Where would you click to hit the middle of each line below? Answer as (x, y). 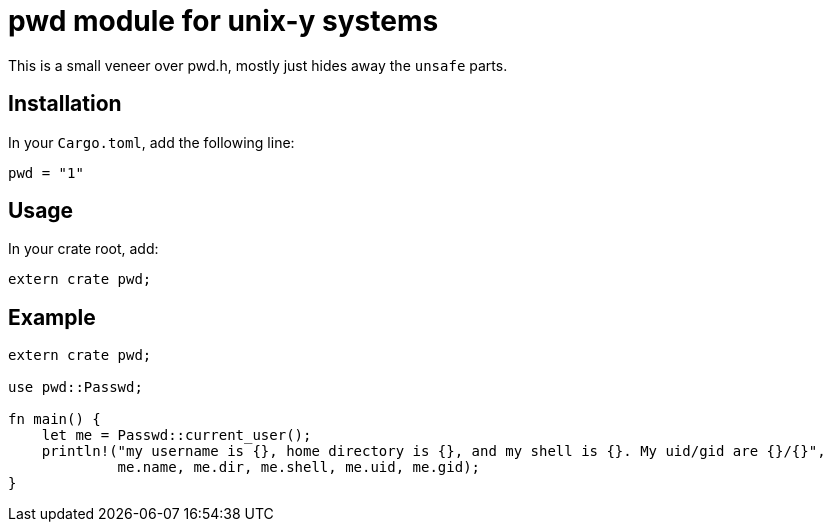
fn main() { (54, 419)
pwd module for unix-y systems (223, 21)
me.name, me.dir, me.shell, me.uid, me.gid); (299, 467)
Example (52, 317)
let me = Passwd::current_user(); (176, 435)
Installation (65, 104)
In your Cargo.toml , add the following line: (151, 142)
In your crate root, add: (83, 249)
